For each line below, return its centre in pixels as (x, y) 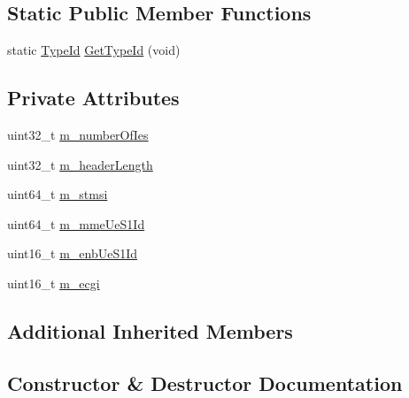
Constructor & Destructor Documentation (205, 383)
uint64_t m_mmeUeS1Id (76, 223)
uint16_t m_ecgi (54, 283)
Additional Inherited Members (150, 330)
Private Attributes (93, 98)
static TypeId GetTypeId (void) (94, 50)
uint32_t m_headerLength (80, 164)
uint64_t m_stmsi (58, 194)
